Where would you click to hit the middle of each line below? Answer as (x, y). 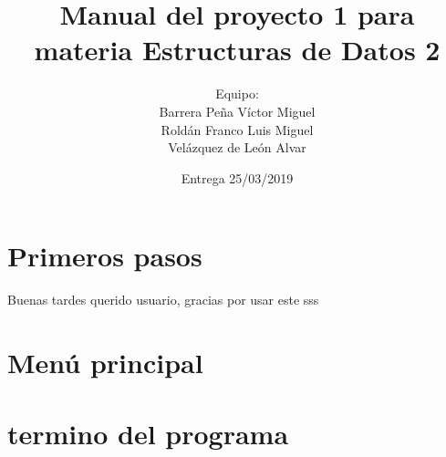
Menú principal (105, 362)
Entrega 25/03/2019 (237, 177)
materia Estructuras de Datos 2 (237, 50)
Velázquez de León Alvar (237, 147)
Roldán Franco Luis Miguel (237, 129)
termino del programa (148, 434)
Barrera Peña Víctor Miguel (237, 111)
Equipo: (237, 93)
